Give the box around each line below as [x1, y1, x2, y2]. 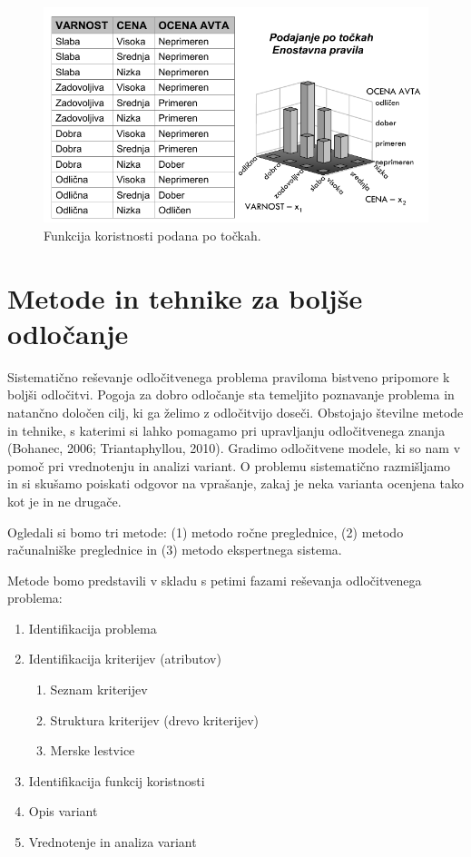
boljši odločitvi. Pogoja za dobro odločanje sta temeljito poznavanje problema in [7, 385, 455, 404]
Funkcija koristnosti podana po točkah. [44, 225, 261, 244]
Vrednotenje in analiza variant [28, 832, 197, 852]
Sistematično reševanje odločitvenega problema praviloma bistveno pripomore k [7, 367, 450, 386]
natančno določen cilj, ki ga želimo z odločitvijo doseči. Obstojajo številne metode [7, 402, 464, 421]
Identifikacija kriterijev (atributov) [28, 649, 221, 668]
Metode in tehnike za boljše [7, 279, 363, 316]
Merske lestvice [50, 741, 135, 760]
